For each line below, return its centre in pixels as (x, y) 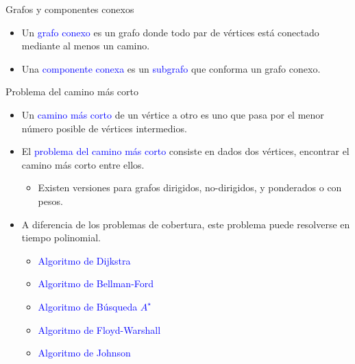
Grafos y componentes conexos (70, 9)
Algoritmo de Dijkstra (84, 260)
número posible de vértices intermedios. (104, 128)
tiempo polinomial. (61, 238)
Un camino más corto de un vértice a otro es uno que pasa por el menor (173, 114)
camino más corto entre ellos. (83, 164)
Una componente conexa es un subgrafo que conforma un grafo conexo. (171, 68)
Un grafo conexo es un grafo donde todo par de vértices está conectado (170, 32)
